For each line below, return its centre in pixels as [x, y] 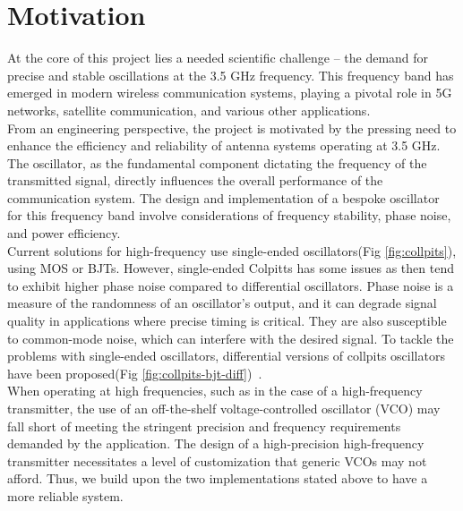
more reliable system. [65, 495]
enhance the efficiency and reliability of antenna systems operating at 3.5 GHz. [224, 145]
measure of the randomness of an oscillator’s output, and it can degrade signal [222, 303]
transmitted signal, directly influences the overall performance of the [195, 180]
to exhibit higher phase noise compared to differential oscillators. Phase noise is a [231, 285]
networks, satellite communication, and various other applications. [189, 110]
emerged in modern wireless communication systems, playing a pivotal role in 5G [230, 93]
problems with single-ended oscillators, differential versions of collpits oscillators [226, 356]
